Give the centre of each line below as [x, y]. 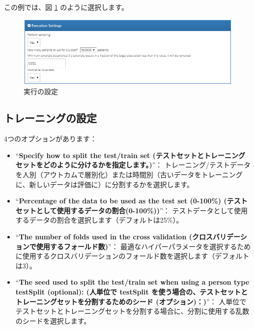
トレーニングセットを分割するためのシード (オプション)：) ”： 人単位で [131, 301]
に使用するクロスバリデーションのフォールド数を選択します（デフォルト [132, 256]
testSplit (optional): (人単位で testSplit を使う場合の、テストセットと [132, 292]
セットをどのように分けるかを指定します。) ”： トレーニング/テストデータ [133, 165]
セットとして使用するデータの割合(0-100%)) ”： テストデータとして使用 [131, 210]
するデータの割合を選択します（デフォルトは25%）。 [99, 220]
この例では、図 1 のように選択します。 [66, 7]
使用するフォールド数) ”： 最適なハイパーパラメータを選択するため [143, 246]
